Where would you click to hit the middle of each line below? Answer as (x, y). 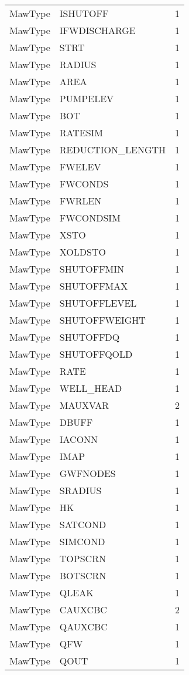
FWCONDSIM (90, 218)
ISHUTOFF (84, 13)
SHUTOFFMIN (92, 269)
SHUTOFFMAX (94, 286)
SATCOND (83, 524)
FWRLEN (80, 201)
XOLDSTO (83, 252)
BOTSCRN (83, 575)
